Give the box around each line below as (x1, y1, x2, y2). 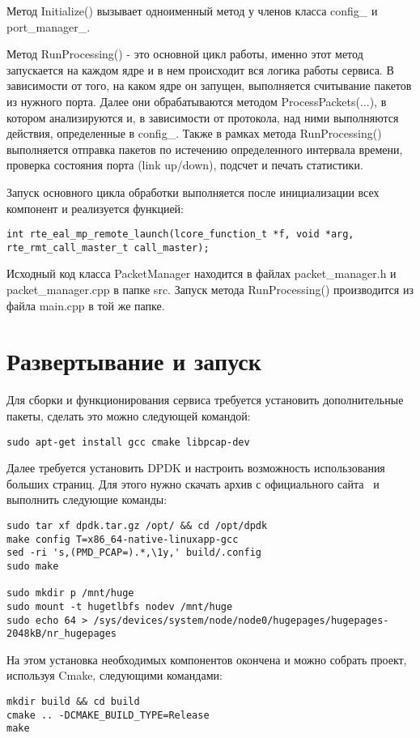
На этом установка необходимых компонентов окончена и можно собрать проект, (6, 651, 407, 668)
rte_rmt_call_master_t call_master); (6, 241, 210, 254)
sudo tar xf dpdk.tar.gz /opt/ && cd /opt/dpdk (6, 519, 268, 531)
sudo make (6, 560, 59, 572)
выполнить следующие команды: (6, 491, 168, 508)
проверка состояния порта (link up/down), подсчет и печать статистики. (6, 156, 363, 173)
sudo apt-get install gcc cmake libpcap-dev (6, 436, 250, 448)
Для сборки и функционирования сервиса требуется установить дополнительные (6, 391, 404, 408)
